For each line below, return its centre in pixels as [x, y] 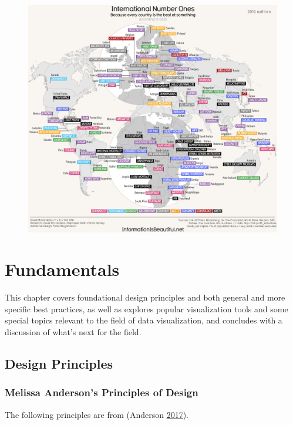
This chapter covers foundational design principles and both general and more [145, 297]
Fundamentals [62, 269]
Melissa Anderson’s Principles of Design [102, 392]
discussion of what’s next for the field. [73, 332]
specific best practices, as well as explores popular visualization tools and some [146, 308]
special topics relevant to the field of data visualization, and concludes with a [144, 320]
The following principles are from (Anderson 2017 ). [97, 414]
